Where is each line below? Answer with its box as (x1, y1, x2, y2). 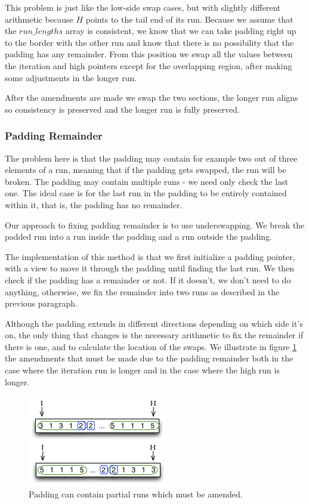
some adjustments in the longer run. (5, 71, 137, 84)
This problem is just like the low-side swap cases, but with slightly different (5, 1, 281, 13)
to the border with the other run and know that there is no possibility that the (5, 36, 294, 48)
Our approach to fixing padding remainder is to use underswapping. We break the (5, 218, 305, 231)
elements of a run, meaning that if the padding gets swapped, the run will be (5, 163, 286, 176)
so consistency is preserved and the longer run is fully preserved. (5, 103, 240, 115)
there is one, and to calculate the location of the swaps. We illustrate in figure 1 (5, 340, 297, 353)
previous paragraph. (5, 297, 78, 310)
